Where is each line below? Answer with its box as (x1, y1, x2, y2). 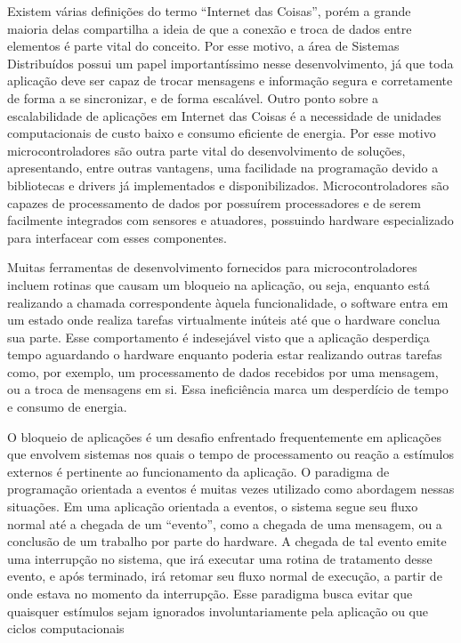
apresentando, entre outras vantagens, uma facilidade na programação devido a (7, 158, 439, 177)
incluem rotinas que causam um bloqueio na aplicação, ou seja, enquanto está (7, 275, 430, 293)
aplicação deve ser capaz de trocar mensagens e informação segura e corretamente (7, 71, 453, 90)
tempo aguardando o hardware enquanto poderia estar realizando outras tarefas (7, 345, 442, 364)
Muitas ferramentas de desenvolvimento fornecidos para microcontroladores (7, 258, 417, 277)
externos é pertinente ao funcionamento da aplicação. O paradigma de (7, 462, 390, 480)
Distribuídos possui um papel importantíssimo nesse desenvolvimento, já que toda (7, 53, 454, 72)
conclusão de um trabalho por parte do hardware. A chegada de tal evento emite (7, 532, 447, 551)
